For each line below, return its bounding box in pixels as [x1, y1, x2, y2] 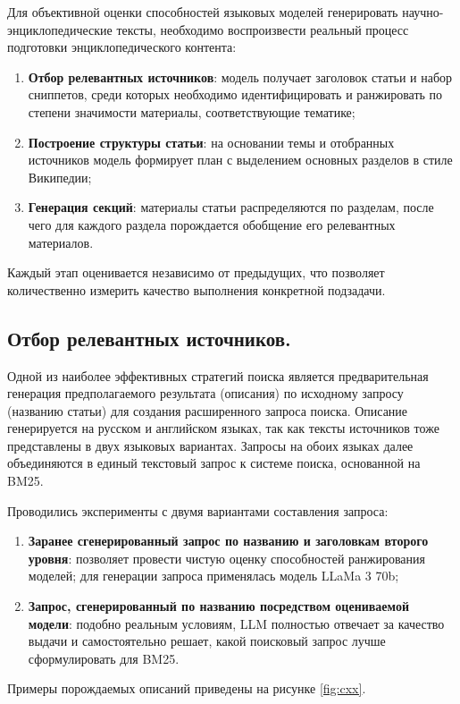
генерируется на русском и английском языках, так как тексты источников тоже [7, 419, 439, 437]
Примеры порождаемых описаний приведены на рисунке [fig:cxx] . [7, 679, 366, 698]
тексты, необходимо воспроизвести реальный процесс [116, 20, 409, 38]
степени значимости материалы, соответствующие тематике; [28, 102, 355, 121]
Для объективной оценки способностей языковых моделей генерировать [7, 3, 398, 21]
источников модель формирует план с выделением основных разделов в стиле [28, 150, 453, 169]
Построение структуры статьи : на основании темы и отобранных [28, 132, 395, 151]
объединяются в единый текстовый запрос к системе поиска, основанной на [7, 454, 421, 472]
